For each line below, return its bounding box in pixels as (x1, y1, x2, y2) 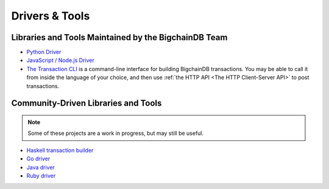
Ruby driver (26, 172, 56, 179)
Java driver (26, 163, 55, 171)
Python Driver (26, 49, 62, 56)
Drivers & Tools (11, 9, 90, 22)
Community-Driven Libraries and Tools (11, 98, 162, 109)
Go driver (26, 155, 51, 162)
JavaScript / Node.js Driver (26, 57, 94, 64)
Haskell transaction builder (26, 146, 94, 154)
